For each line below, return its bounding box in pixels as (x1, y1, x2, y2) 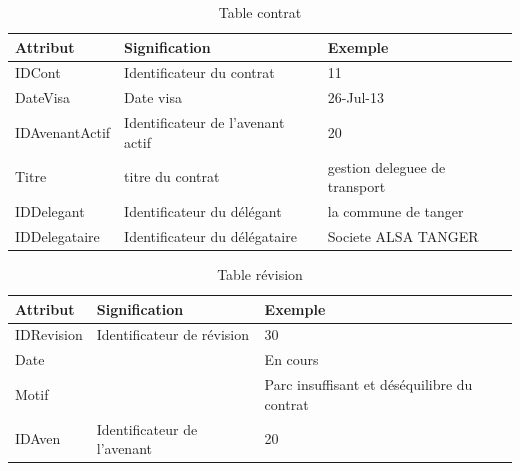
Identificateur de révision (96, 324, 249, 345)
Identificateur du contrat (124, 62, 275, 83)
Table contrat (218, 2, 302, 22)
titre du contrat (124, 166, 220, 187)
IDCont (15, 62, 61, 83)
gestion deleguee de (327, 156, 446, 177)
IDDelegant (15, 201, 85, 221)
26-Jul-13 (327, 87, 384, 108)
